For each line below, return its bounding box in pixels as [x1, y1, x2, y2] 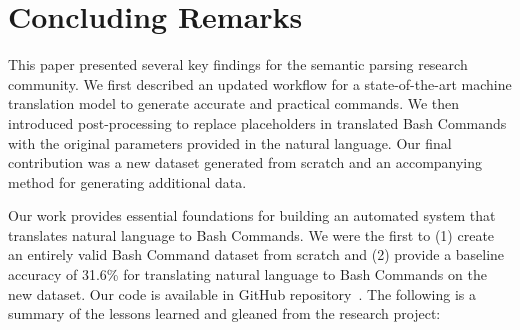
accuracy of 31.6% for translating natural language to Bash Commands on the [8, 264, 487, 285]
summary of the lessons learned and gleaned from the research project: [8, 303, 441, 324]
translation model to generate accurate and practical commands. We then [8, 93, 460, 114]
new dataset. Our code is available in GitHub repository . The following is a [8, 283, 476, 304]
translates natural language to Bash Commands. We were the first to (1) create [8, 224, 495, 245]
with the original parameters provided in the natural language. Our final [8, 132, 452, 153]
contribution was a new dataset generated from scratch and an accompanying [8, 152, 483, 173]
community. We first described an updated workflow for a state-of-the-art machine [8, 73, 512, 94]
